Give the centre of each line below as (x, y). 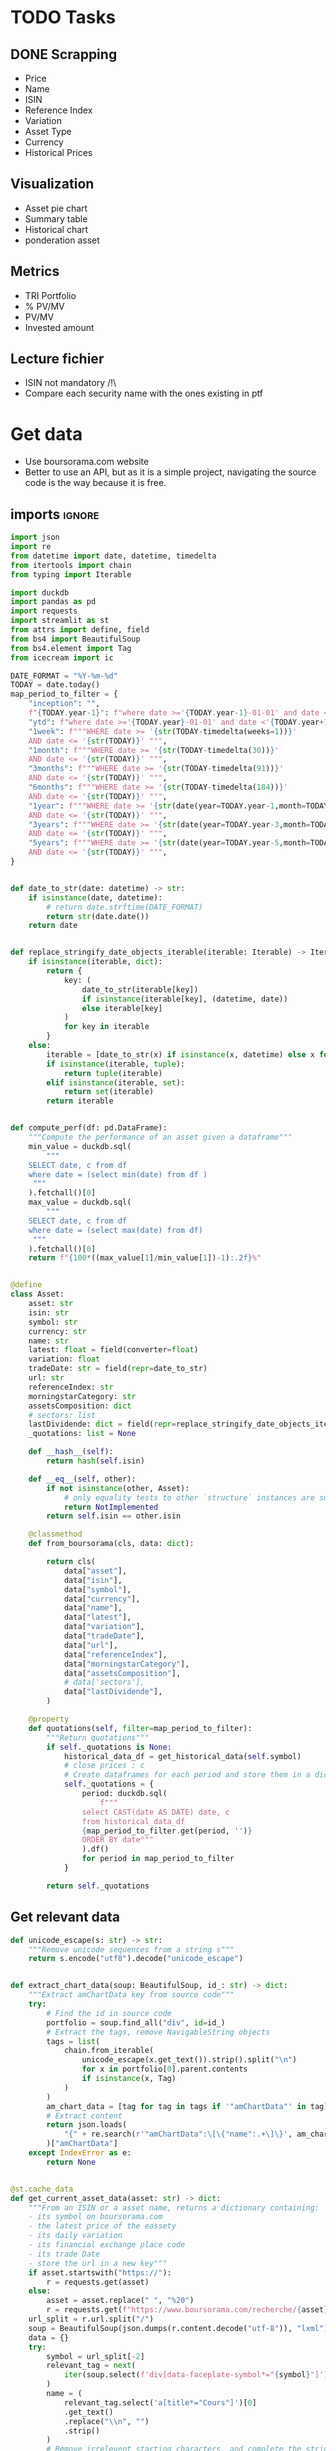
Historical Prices (58, 152)
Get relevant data (65, 1917)
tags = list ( (73, 2041)
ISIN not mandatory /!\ (70, 383)
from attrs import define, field (80, 630)
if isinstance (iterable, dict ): (95, 962)
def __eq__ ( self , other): (82, 1479)
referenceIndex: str (71, 1387)
